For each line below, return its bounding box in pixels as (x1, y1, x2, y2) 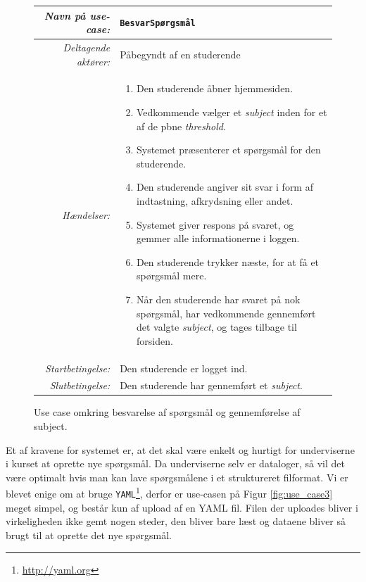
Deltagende (63, 39, 111, 54)
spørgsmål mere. (136, 268, 207, 283)
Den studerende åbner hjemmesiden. (136, 81, 294, 96)
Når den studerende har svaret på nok (136, 291, 301, 306)
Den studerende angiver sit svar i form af (136, 179, 313, 194)
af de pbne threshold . (136, 118, 226, 133)
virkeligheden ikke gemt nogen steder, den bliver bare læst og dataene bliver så (6, 514, 346, 529)
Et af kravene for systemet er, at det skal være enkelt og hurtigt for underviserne (6, 442, 355, 457)
